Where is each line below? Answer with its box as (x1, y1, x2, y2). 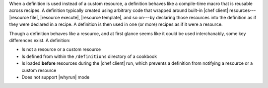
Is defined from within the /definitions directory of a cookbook (21, 53, 157, 59)
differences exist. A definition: (9, 37, 70, 43)
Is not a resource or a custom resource (21, 46, 101, 52)
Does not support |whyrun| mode (21, 74, 90, 80)
